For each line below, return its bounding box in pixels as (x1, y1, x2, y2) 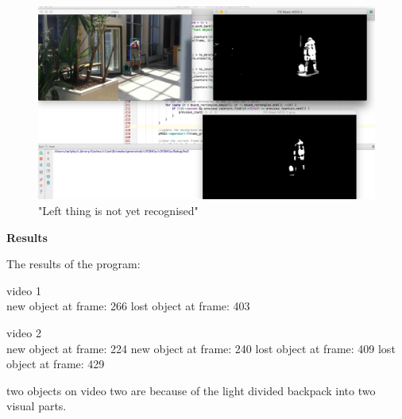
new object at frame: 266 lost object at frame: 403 (6, 298, 250, 314)
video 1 (6, 282, 41, 298)
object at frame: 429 (6, 356, 105, 372)
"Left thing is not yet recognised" (38, 202, 199, 219)
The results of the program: (6, 256, 141, 272)
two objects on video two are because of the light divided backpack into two (6, 382, 376, 398)
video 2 (6, 325, 41, 341)
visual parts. (6, 398, 67, 414)
